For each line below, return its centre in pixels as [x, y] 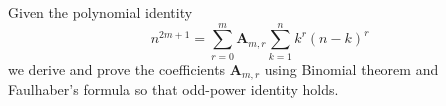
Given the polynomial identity [100, 12]
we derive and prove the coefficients [117, 68]
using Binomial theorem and [351, 68]
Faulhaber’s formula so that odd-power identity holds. [173, 89]
